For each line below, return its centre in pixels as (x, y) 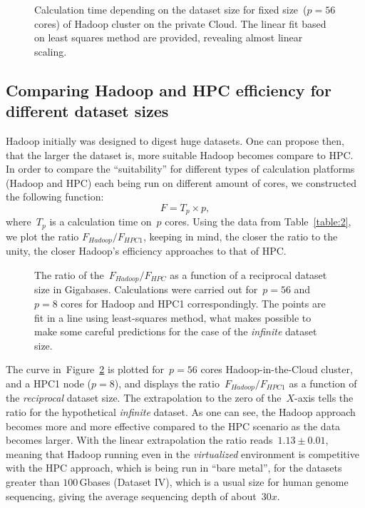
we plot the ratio (42, 236)
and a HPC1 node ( (48, 383)
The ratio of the (69, 274)
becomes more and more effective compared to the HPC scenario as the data (173, 426)
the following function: (55, 197)
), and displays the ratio (167, 383)
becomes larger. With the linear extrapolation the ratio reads (139, 440)
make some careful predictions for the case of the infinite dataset (176, 331)
